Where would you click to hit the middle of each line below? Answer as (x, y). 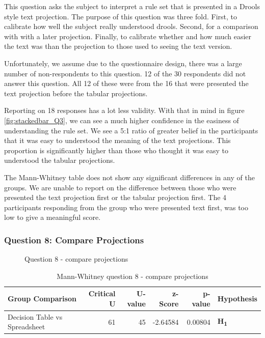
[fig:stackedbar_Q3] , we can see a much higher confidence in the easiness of (122, 120)
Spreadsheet (26, 327)
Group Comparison (42, 299)
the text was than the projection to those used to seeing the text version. (118, 46)
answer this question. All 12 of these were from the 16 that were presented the (126, 83)
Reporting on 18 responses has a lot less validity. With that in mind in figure (124, 110)
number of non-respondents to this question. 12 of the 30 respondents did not (125, 73)
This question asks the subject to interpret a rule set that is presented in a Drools (132, 6)
